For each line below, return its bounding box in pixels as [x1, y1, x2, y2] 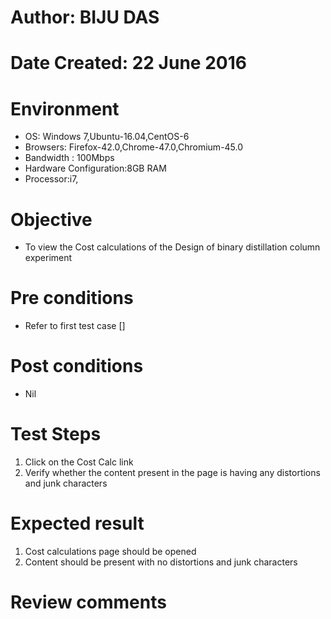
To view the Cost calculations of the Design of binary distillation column [24, 241, 321, 253]
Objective [10, 208, 93, 231]
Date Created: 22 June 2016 [10, 52, 247, 75]
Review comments [10, 591, 167, 614]
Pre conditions [10, 287, 134, 310]
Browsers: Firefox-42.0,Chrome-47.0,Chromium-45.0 [24, 141, 244, 153]
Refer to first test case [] [24, 320, 126, 332]
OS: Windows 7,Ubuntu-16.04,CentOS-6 [24, 131, 190, 143]
